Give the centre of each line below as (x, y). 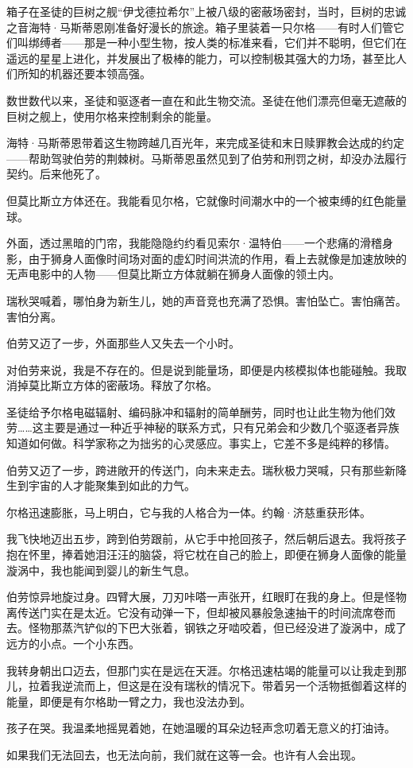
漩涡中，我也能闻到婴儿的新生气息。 (101, 570)
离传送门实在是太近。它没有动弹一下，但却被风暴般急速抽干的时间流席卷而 (201, 612)
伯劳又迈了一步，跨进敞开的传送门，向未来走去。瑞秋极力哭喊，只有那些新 (201, 469)
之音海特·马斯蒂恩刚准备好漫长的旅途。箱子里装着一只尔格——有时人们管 (200, 27)
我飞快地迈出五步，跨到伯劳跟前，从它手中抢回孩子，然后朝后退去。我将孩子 (206, 539)
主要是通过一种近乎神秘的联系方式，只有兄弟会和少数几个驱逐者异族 (221, 427)
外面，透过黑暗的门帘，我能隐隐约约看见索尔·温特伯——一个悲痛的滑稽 (194, 243)
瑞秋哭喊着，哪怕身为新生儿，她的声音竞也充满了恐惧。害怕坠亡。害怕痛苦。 (206, 300)
